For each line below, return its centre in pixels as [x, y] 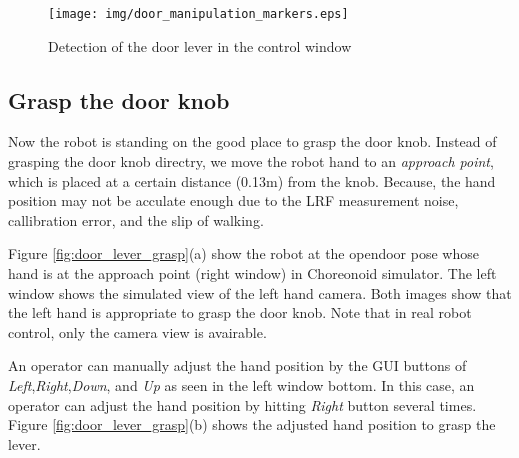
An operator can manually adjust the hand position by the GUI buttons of [237, 365]
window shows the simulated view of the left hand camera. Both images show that [260, 292]
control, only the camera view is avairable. [137, 331]
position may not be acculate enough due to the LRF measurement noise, [233, 200]
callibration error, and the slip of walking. [136, 219]
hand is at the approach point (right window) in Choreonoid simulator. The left [252, 273]
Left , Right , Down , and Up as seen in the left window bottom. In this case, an [241, 384]
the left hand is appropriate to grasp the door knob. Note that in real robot [240, 312]
